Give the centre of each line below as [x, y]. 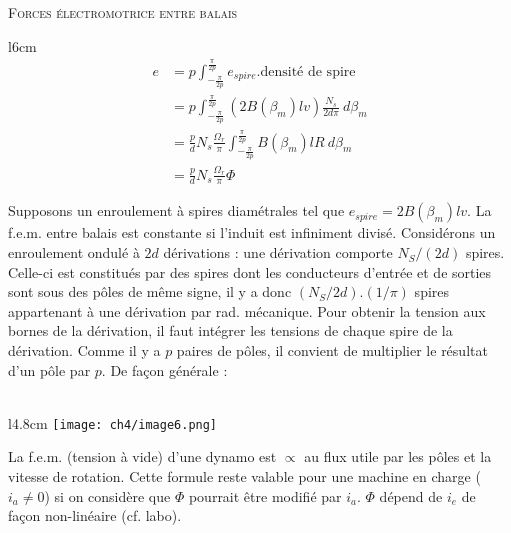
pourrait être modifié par [265, 495]
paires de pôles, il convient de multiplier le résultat [332, 350]
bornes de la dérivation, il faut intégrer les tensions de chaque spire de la [230, 330]
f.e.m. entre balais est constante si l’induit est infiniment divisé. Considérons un [252, 232]
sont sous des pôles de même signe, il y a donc [150, 291]
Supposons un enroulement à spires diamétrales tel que [176, 210]
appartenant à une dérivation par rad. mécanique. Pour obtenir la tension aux [247, 310]
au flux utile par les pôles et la [398, 456]
